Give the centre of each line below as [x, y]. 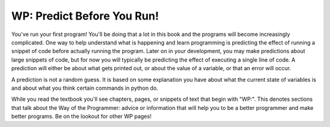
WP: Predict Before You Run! [85, 16]
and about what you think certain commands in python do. [85, 88]
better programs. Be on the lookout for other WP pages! [82, 117]
